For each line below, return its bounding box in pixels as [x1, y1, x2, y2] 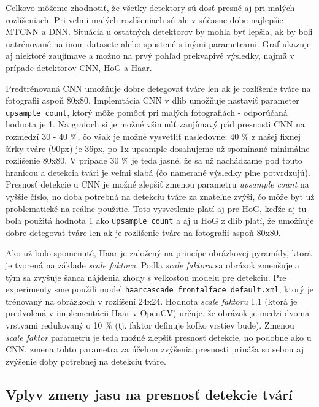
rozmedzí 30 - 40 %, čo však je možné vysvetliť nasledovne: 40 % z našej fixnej [6, 130, 301, 142]
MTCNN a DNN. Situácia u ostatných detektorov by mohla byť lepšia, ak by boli [6, 25, 313, 38]
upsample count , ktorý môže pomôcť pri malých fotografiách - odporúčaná [6, 105, 288, 118]
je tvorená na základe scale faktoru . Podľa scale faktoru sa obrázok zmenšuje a [6, 259, 300, 271]
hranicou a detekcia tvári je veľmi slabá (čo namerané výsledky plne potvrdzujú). [6, 165, 310, 178]
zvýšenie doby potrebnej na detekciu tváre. [6, 354, 166, 367]
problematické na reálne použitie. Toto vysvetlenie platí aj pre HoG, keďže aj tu [6, 202, 307, 215]
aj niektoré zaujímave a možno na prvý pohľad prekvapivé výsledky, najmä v [6, 49, 294, 62]
